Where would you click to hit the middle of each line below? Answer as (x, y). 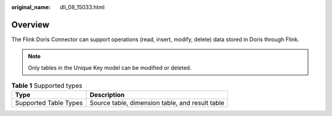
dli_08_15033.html (82, 7)
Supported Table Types (49, 103)
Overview (30, 25)
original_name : (31, 7)
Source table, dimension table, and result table (157, 103)
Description (107, 95)
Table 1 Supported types (47, 86)
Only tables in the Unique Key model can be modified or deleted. (110, 68)
